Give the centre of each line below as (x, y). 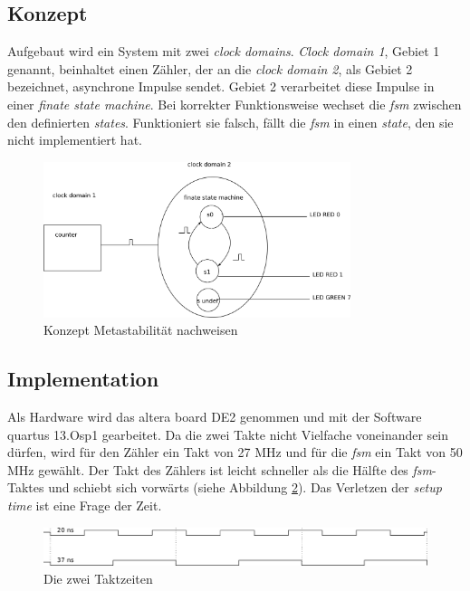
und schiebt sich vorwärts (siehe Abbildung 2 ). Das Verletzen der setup (245, 487)
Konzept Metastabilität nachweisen (141, 330)
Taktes (26, 487)
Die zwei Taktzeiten (98, 578)
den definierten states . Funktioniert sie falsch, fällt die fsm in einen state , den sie (230, 122)
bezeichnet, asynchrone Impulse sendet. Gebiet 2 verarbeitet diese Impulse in (221, 86)
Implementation (83, 379)
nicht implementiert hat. (75, 140)
